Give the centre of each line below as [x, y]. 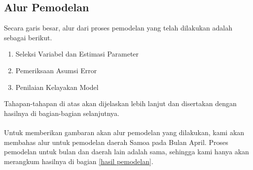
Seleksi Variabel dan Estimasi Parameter [77, 54]
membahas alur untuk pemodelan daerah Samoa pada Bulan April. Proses [116, 142]
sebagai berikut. [28, 37]
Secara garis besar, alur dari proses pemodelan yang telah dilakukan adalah [118, 28]
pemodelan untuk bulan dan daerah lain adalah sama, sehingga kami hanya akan [126, 152]
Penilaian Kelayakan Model [57, 87]
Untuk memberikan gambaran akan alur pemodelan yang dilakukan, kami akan [124, 132]
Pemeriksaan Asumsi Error [56, 70]
